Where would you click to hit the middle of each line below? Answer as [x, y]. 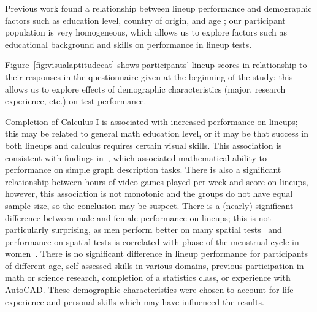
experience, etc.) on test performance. [76, 101]
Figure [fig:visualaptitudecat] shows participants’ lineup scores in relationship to [156, 65]
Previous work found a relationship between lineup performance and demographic [158, 8]
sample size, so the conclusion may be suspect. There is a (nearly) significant [149, 205]
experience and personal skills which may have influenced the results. [135, 301]
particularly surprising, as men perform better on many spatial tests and [143, 230]
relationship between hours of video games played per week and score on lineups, [157, 181]
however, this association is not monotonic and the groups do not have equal [149, 193]
